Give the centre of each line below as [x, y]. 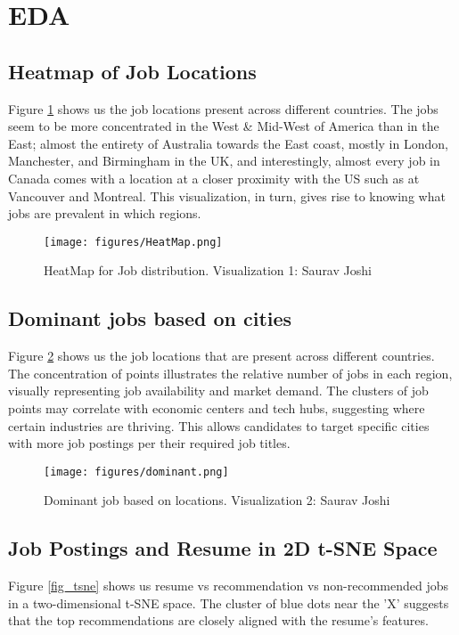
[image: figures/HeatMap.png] [133, 242]
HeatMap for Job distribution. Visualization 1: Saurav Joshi [208, 270]
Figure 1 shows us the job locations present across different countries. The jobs [223, 108]
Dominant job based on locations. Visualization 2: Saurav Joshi [217, 500]
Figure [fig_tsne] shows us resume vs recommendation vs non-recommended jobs [229, 586]
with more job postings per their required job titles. [149, 443]
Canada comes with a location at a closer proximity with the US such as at [214, 178]
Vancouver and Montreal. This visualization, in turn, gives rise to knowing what [227, 195]
